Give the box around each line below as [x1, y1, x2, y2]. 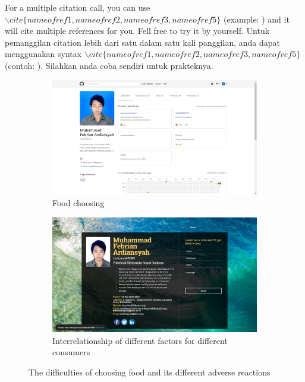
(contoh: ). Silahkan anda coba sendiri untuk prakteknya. [5, 59, 213, 71]
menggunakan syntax [5, 48, 82, 60]
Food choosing [52, 197, 105, 209]
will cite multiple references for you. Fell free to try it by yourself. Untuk [5, 24, 270, 37]
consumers [52, 346, 90, 358]
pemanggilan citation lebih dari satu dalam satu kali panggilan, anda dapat [5, 36, 281, 48]
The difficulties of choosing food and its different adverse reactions [29, 365, 271, 378]
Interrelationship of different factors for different [52, 334, 228, 346]
